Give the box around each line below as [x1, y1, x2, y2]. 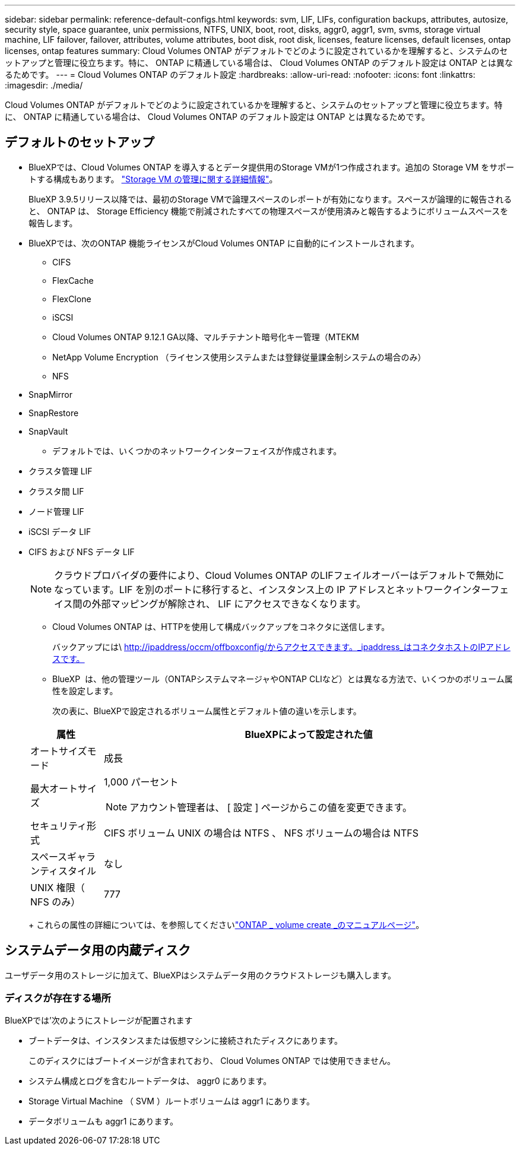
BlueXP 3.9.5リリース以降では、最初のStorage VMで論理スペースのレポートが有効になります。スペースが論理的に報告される [28, 194, 512, 204]
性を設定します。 [52, 685, 118, 696]
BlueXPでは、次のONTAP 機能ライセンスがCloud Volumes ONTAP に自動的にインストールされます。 [28, 237, 419, 248]
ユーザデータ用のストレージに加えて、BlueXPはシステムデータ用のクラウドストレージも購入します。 [5, 970, 397, 980]
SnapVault [28, 426, 68, 436]
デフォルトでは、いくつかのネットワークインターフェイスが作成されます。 [52, 445, 342, 456]
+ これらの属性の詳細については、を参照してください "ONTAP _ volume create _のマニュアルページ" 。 [28, 919, 424, 930]
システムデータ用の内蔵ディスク [5, 943, 191, 958]
